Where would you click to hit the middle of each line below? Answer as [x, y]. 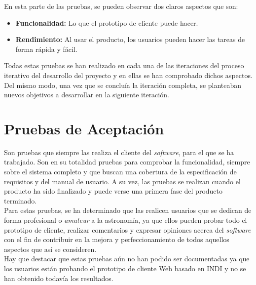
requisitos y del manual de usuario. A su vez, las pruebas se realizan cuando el [122, 181]
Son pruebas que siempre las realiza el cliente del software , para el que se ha [119, 152]
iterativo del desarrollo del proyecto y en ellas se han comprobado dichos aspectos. [128, 75]
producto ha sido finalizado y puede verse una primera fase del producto [113, 191]
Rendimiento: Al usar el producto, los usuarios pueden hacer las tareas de [130, 39]
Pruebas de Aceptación [84, 128]
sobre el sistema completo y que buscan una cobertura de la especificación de [120, 172]
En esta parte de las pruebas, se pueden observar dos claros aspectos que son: [121, 6]
